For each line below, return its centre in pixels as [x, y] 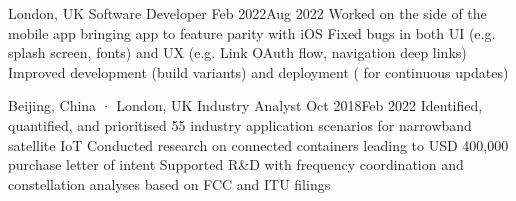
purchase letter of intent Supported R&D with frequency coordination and [236, 164]
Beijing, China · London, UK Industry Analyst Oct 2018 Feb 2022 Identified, [245, 105]
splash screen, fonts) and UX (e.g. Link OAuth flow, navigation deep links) [237, 52]
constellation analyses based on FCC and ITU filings [169, 183]
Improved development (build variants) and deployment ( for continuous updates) [258, 71]
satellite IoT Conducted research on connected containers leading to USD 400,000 [258, 144]
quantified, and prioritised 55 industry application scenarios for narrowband [240, 124]
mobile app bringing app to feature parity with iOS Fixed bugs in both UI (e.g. [252, 32]
